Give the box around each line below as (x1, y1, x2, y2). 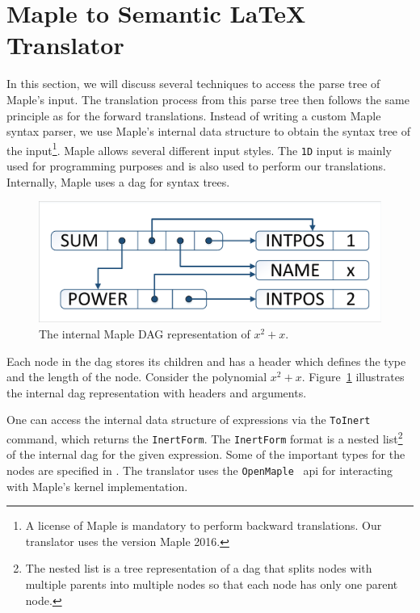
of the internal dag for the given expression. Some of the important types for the (6, 446, 405, 463)
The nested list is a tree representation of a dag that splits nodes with (25, 560, 372, 577)
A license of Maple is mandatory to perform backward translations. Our (25, 517, 382, 534)
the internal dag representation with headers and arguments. (6, 384, 307, 401)
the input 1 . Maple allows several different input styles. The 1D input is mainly (6, 139, 392, 158)
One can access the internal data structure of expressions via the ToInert (6, 411, 371, 428)
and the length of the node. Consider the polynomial (6, 368, 267, 385)
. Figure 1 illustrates (301, 368, 405, 385)
